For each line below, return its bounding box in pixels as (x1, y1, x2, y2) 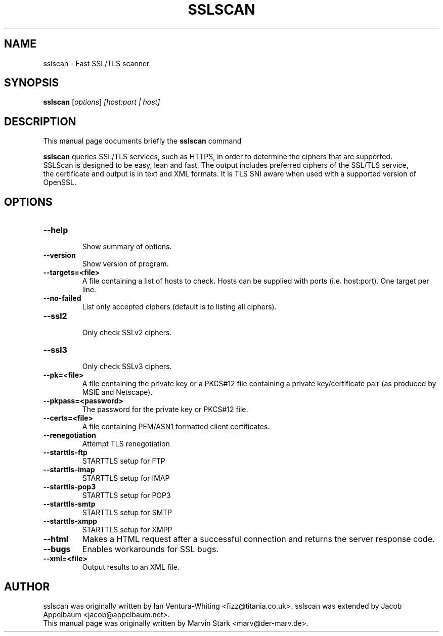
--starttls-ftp (43, 448, 87, 457)
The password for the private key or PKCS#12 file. (82, 405, 248, 414)
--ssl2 (43, 311, 67, 322)
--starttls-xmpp (43, 517, 98, 526)
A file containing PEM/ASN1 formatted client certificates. (82, 422, 270, 431)
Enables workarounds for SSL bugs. (82, 544, 218, 555)
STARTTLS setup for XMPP (82, 525, 172, 534)
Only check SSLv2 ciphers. (82, 328, 172, 337)
